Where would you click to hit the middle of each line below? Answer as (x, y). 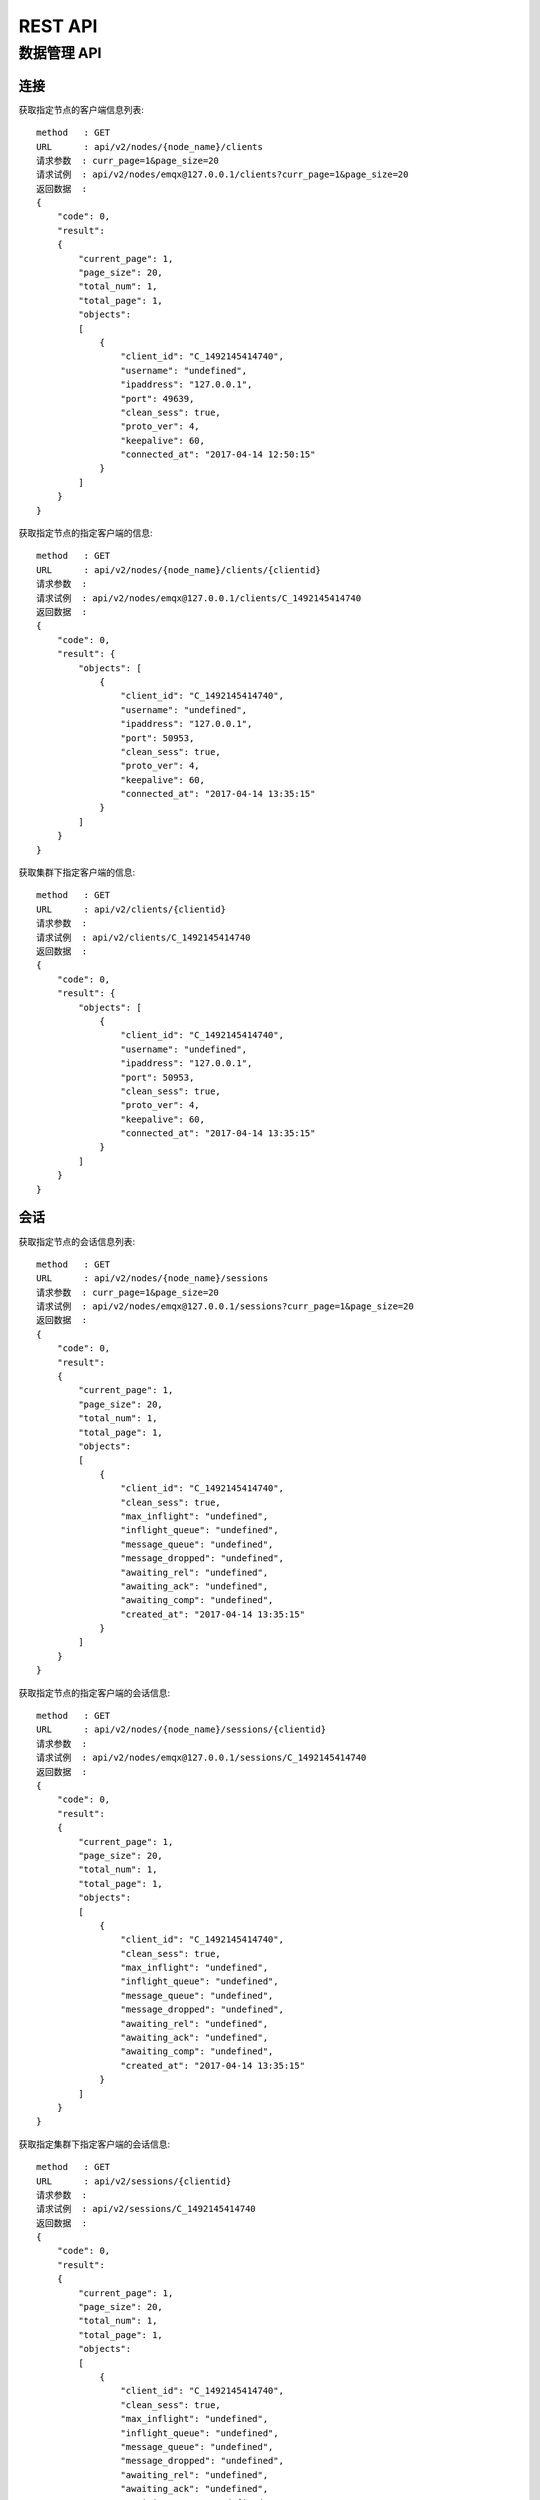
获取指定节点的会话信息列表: (77, 1241)
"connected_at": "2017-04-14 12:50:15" (218, 454)
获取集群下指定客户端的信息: (77, 872)
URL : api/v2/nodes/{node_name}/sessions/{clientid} (181, 1729)
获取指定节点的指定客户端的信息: (86, 533)
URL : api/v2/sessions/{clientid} (134, 2181)
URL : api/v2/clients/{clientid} (131, 909)
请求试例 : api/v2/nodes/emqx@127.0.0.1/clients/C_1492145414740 (199, 598)
